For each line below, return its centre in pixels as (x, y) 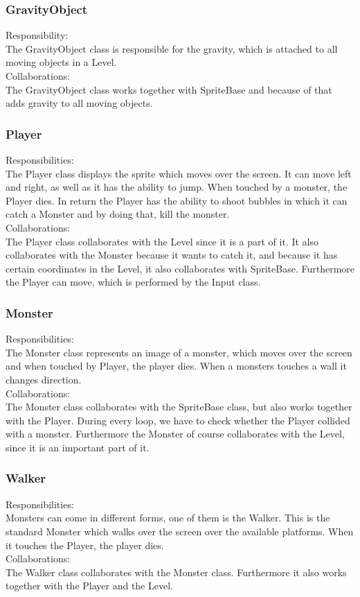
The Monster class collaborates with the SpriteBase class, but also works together (179, 407)
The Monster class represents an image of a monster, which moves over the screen (179, 352)
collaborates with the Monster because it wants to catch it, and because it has (172, 255)
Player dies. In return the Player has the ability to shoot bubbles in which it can (177, 200)
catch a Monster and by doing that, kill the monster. (118, 214)
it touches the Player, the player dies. (85, 545)
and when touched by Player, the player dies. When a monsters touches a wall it (176, 366)
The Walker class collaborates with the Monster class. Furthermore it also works (176, 572)
